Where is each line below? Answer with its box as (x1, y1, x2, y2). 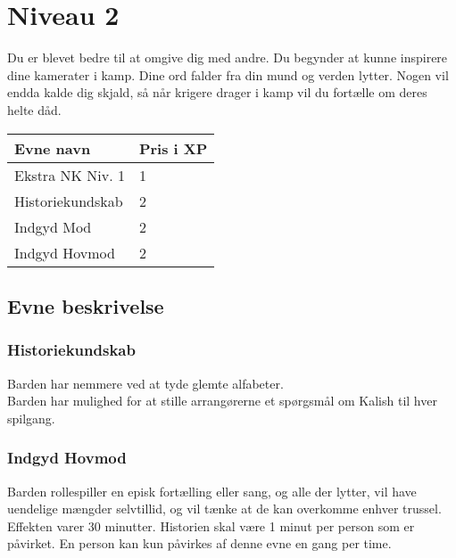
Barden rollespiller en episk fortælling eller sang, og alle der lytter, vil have (7, 481, 417, 500)
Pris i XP (138, 137, 208, 159)
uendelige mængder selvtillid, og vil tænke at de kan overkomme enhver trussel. (7, 499, 442, 518)
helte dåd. (7, 100, 62, 119)
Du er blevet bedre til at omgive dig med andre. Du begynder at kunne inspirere (7, 48, 448, 67)
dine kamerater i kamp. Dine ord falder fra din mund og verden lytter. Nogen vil (7, 65, 449, 84)
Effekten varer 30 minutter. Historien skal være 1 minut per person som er (7, 516, 415, 535)
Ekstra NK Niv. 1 (14, 164, 125, 185)
